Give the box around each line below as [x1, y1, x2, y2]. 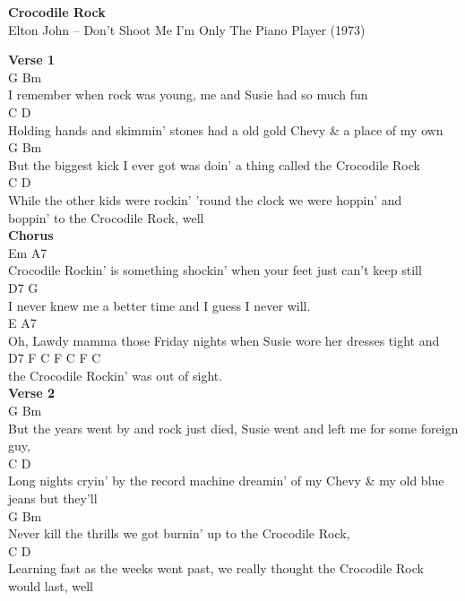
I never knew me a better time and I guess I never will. [8, 296, 311, 314]
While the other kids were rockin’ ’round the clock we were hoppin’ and [8, 190, 402, 209]
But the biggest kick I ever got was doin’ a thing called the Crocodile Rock [8, 155, 420, 174]
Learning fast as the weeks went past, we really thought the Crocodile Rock [8, 559, 424, 578]
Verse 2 [8, 383, 55, 402]
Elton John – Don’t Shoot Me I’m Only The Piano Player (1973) [8, 20, 366, 39]
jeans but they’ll [8, 489, 98, 508]
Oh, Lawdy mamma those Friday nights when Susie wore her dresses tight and [8, 331, 440, 349]
